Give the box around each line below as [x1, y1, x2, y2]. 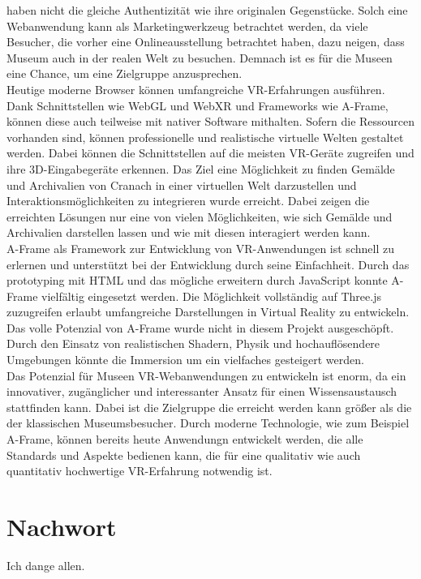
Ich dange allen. [6, 556, 85, 573]
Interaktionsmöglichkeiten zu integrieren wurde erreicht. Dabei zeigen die [6, 192, 370, 209]
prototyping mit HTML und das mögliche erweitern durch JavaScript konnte [6, 272, 388, 289]
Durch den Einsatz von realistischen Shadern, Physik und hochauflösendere [6, 335, 380, 352]
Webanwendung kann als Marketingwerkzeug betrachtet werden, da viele [6, 17, 368, 34]
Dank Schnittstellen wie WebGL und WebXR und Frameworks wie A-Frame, [6, 96, 389, 114]
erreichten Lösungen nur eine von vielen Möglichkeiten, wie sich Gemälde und [6, 208, 393, 225]
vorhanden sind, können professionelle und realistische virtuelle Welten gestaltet [6, 128, 404, 145]
